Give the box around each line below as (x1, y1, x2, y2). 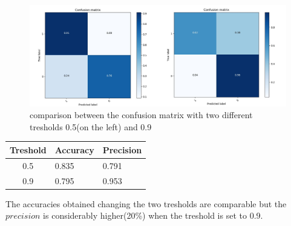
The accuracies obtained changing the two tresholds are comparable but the (5, 197, 287, 210)
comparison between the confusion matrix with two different (30, 108, 253, 121)
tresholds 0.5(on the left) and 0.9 (30, 120, 152, 133)
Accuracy (54, 143, 94, 156)
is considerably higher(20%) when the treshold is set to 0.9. (43, 209, 263, 222)
